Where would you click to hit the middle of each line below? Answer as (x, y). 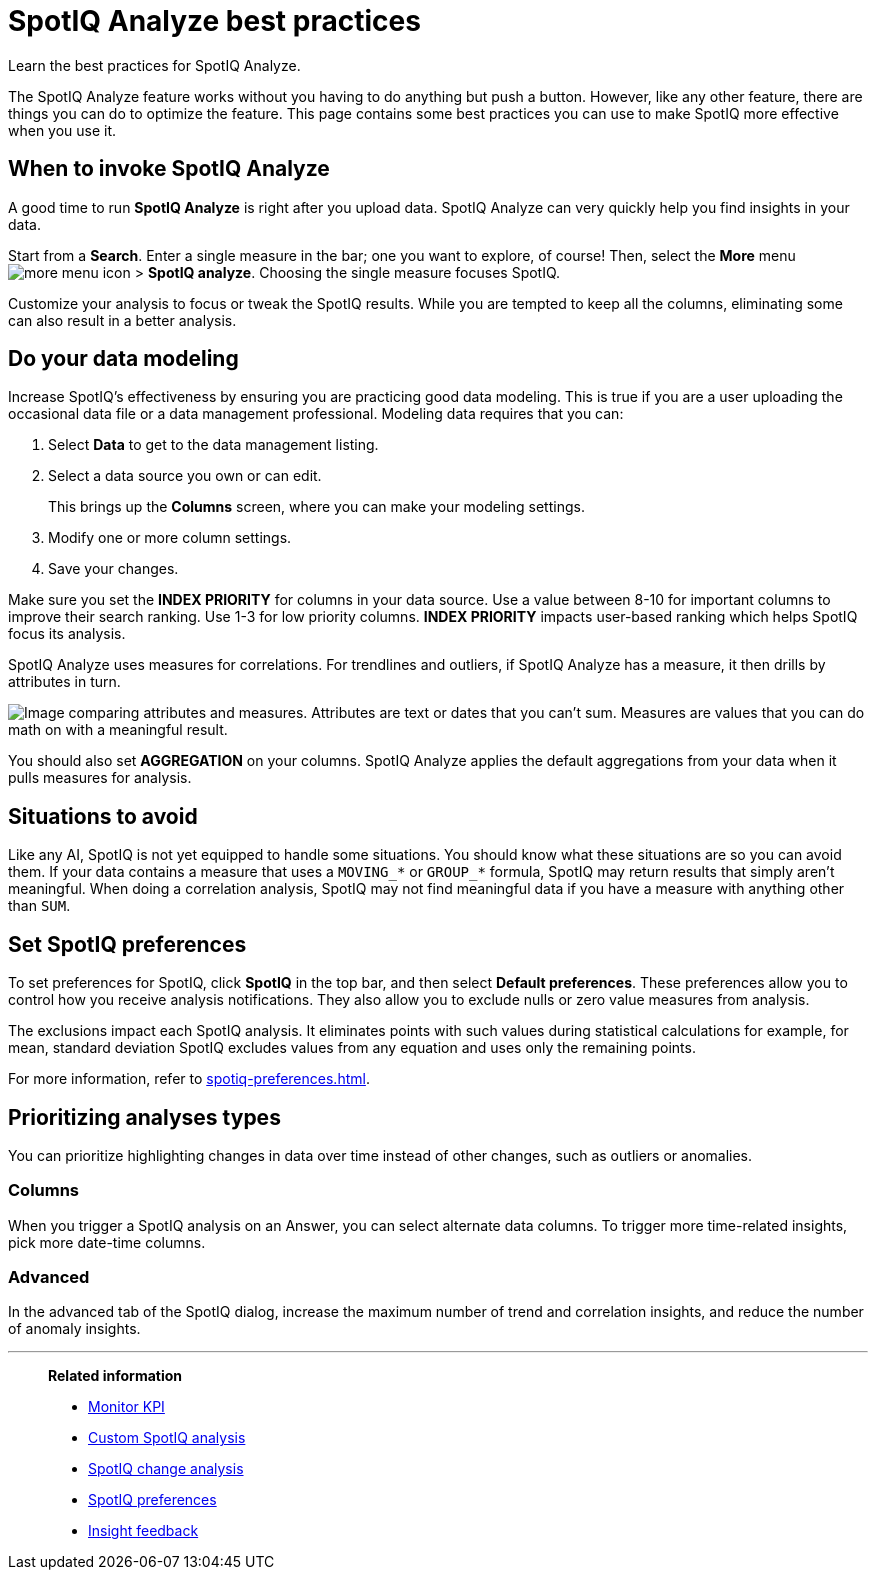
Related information (115, 1376)
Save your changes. (113, 569)
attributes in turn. (64, 682)
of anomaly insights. (74, 1329)
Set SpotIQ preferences (127, 944)
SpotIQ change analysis (166, 1469)
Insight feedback (143, 1531)
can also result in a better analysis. (122, 320)
